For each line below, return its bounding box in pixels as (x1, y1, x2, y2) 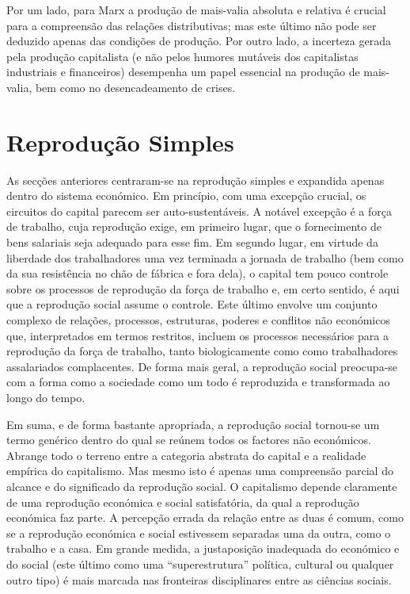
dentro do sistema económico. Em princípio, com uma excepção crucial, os (6, 187, 366, 204)
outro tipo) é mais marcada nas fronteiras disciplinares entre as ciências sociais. (6, 571, 392, 588)
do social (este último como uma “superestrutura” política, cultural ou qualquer (6, 555, 394, 572)
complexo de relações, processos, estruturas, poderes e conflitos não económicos (6, 312, 390, 328)
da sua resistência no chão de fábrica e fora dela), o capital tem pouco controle (6, 265, 389, 282)
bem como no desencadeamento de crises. (35, 79, 236, 95)
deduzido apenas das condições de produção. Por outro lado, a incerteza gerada (6, 33, 391, 49)
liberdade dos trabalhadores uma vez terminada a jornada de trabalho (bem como (6, 249, 404, 266)
